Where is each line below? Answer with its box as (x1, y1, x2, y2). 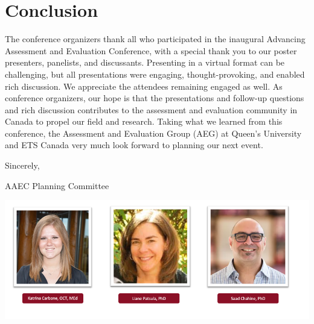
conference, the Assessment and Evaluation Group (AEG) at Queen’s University (5, 126, 302, 139)
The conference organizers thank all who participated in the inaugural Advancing (5, 33, 306, 45)
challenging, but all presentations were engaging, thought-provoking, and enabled (5, 67, 305, 80)
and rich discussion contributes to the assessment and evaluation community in (5, 103, 298, 116)
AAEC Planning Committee (5, 179, 109, 192)
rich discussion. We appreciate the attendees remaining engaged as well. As (5, 79, 283, 92)
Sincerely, (5, 159, 40, 172)
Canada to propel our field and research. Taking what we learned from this (5, 115, 283, 128)
